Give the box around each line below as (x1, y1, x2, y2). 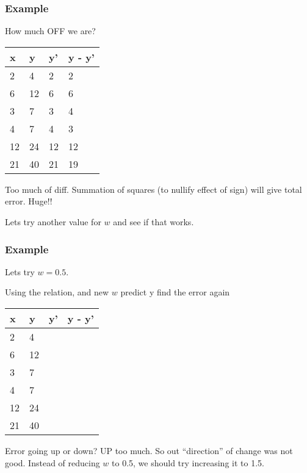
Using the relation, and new (5, 286, 109, 298)
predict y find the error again (120, 286, 230, 298)
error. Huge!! (5, 195, 52, 208)
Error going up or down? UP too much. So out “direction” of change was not (5, 444, 293, 457)
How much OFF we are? (5, 24, 96, 37)
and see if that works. (113, 215, 194, 228)
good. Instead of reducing (5, 456, 100, 469)
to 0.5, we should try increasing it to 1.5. (112, 456, 264, 469)
